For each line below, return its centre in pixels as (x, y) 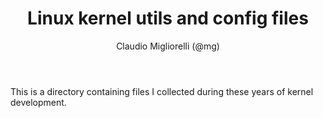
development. (38, 102)
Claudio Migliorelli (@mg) (168, 46)
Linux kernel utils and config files (168, 18)
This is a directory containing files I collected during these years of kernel (162, 91)
